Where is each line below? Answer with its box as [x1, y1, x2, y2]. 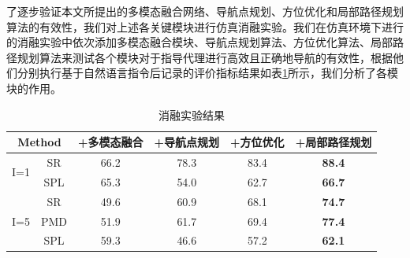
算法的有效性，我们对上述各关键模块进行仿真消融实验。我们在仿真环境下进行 [6, 18, 404, 35]
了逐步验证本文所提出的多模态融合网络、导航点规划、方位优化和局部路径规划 [6, 3, 404, 19]
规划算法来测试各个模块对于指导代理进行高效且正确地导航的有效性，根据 [17, 49, 393, 65]
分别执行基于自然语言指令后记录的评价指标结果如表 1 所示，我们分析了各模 [17, 64, 398, 81]
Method [17, 134, 61, 150]
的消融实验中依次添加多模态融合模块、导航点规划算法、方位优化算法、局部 [6, 34, 393, 50]
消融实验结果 [158, 106, 225, 123]
